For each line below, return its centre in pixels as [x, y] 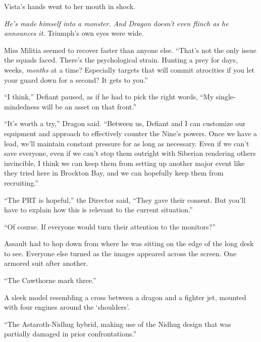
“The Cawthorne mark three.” [50, 280]
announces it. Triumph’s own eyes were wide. [74, 33]
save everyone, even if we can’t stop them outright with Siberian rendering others [130, 153]
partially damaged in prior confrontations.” [70, 334]
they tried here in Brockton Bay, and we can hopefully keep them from [114, 173]
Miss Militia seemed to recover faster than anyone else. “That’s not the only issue [130, 50]
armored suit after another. [46, 263]
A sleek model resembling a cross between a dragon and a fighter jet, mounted [125, 297]
